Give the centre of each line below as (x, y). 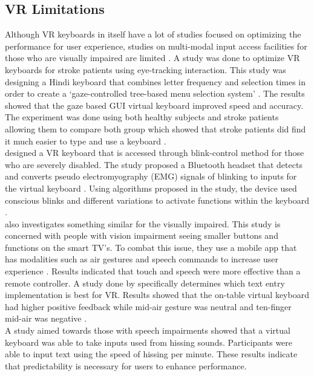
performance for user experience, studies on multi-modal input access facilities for (156, 46)
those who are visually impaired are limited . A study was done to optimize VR (152, 58)
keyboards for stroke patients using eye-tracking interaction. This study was (146, 69)
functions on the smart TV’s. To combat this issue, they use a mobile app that (151, 247)
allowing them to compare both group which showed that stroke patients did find (155, 128)
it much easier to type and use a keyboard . (86, 141)
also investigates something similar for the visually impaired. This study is (143, 223)
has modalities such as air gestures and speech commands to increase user (142, 259)
